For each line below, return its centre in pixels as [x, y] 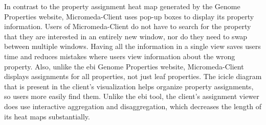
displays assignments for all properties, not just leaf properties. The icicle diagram [133, 76]
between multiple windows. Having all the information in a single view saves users [132, 46]
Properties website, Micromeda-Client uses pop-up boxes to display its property [129, 16]
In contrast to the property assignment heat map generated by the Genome [122, 6]
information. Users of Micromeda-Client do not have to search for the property [128, 26]
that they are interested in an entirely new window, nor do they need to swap [126, 36]
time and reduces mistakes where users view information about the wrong [120, 56]
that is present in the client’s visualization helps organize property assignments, [129, 86]
